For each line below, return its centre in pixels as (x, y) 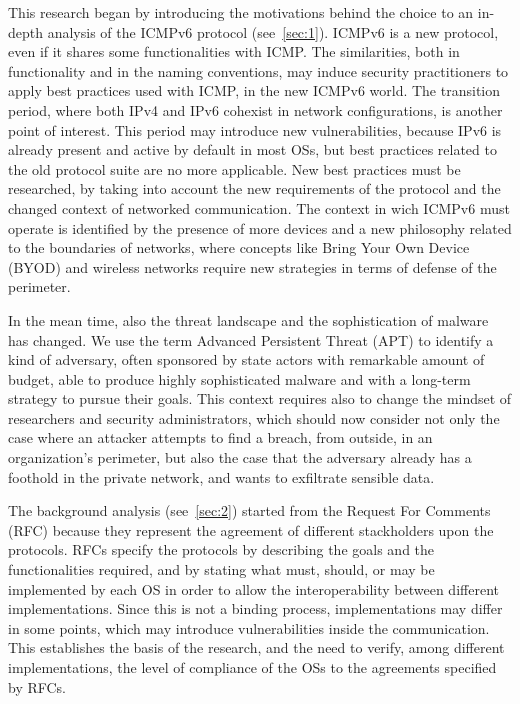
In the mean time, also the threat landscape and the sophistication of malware (248, 319)
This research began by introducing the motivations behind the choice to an (241, 12)
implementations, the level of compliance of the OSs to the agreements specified (252, 667)
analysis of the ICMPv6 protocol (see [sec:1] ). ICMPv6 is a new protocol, (273, 31)
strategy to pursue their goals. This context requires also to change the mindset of (260, 398)
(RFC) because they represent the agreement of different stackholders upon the (251, 529)
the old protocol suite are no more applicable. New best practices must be (234, 168)
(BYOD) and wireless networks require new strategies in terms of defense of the (252, 266)
